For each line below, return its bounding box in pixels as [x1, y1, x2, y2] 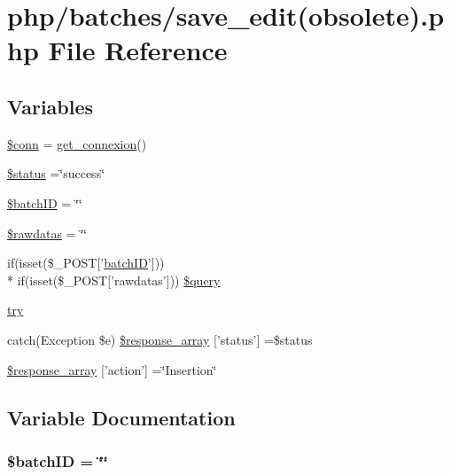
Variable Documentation [7, 403, 236, 431]
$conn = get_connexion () [7, 134, 147, 152]
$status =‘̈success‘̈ [7, 164, 105, 183]
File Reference [48, 32, 228, 68]
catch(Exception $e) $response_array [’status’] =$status [7, 330, 313, 348]
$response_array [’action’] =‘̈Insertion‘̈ [7, 360, 217, 378]
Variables [7, 92, 94, 120]
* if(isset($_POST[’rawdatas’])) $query [7, 270, 221, 289]
